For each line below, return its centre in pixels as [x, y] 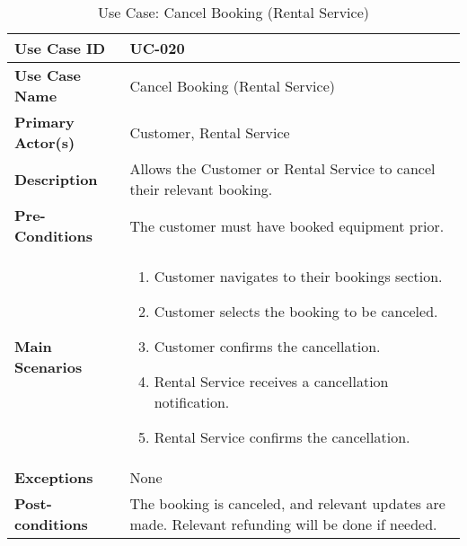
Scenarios [48, 367]
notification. [192, 402]
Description [56, 179]
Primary [44, 122]
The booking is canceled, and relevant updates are [287, 503]
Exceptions [54, 477]
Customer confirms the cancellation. [267, 346]
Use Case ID [60, 48]
